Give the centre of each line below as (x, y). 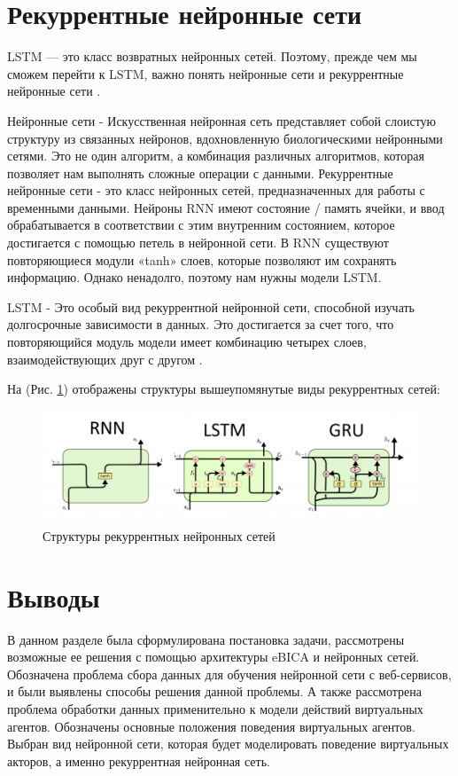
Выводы (54, 596)
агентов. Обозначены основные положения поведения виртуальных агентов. (211, 726)
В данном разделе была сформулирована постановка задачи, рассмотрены (206, 639)
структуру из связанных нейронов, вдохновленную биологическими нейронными (225, 138)
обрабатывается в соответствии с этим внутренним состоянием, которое (201, 225)
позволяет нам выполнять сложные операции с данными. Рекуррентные (200, 172)
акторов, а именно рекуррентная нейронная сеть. (139, 760)
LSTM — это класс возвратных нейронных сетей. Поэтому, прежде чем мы (212, 56)
